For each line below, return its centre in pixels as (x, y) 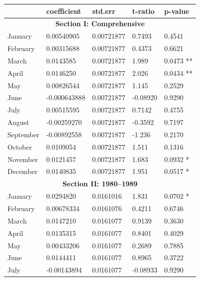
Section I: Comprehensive (100, 24)
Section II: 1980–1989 (100, 184)
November (23, 159)
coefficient (64, 11)
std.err (104, 11)
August (18, 122)
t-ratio (143, 11)
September (24, 134)
